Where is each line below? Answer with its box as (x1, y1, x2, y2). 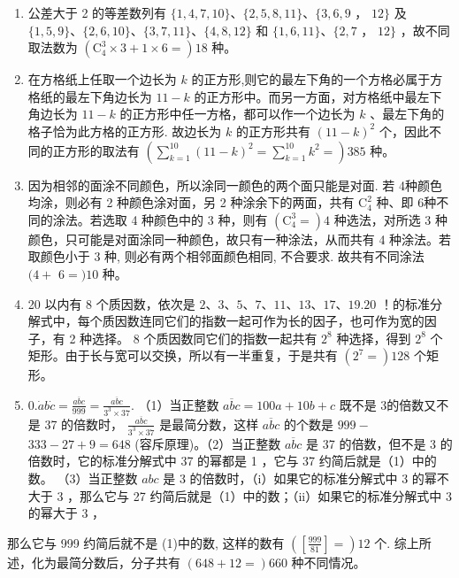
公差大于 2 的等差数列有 (27, 4, 167, 21)
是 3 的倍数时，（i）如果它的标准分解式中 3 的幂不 (163, 469, 449, 487)
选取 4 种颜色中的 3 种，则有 (102, 210, 268, 228)
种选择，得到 (336, 328, 411, 347)
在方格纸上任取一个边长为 (27, 70, 177, 89)
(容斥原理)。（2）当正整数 (134, 434, 281, 452)
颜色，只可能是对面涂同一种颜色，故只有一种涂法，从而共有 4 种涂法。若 (27, 229, 452, 248)
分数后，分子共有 (80, 552, 180, 571)
